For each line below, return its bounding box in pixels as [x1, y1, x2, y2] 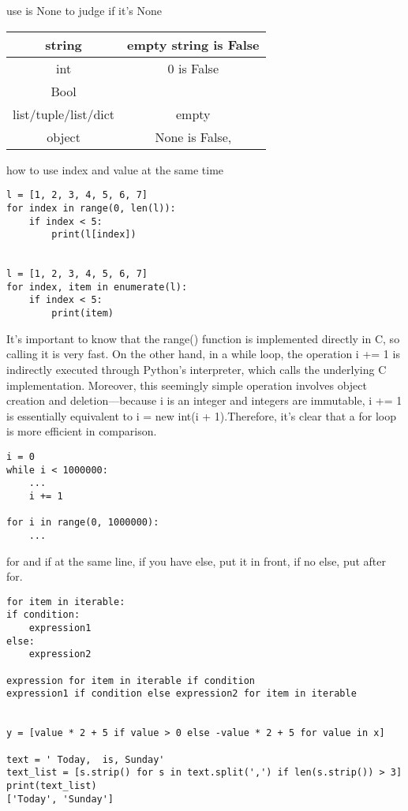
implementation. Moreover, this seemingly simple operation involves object [6, 376, 367, 393]
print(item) [51, 308, 114, 320]
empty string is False [127, 35, 260, 54]
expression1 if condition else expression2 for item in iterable [6, 688, 357, 700]
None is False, [155, 127, 232, 146]
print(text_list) [6, 779, 97, 791]
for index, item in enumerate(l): [6, 281, 188, 293]
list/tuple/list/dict [13, 104, 115, 123]
